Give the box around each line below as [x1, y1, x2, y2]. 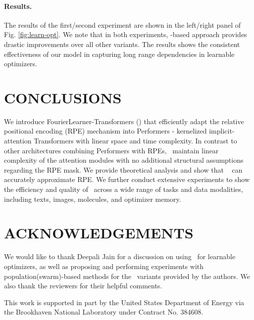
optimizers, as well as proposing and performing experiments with [4, 261, 204, 271]
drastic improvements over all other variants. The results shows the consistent [4, 39, 240, 49]
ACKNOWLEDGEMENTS [4, 223, 194, 243]
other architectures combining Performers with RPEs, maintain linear [4, 145, 219, 155]
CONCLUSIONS [4, 87, 122, 107]
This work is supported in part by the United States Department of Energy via [4, 297, 245, 307]
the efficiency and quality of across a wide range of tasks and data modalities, [4, 184, 243, 194]
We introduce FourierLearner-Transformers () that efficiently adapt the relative [4, 116, 244, 126]
